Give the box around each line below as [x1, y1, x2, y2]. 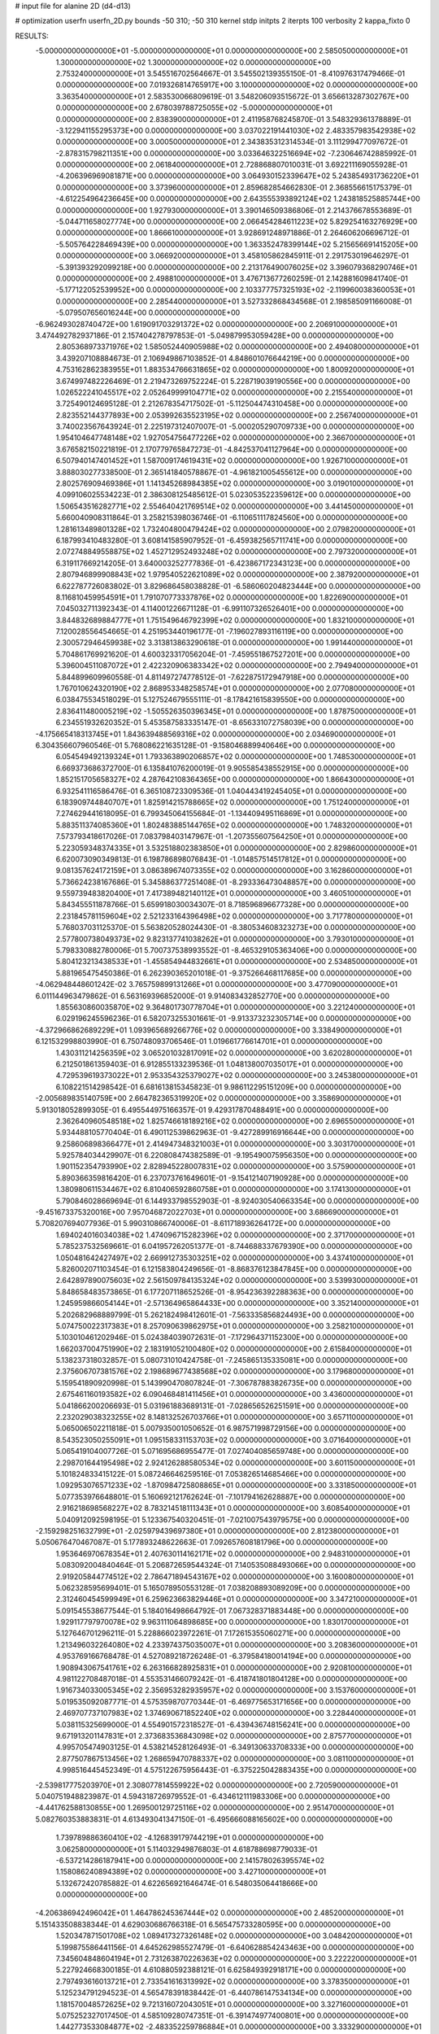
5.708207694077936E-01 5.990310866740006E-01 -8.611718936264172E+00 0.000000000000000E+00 [35, 1219, 391, 1229]
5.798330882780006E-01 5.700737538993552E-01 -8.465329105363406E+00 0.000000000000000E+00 [55, 945, 418, 955]
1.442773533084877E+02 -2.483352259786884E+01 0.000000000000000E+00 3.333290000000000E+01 [55, 2022, 422, 2032]
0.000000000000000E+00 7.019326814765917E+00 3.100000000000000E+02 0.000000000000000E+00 [55, 80, 418, 89]
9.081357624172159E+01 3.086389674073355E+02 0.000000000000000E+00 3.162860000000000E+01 [55, 866, 412, 875]
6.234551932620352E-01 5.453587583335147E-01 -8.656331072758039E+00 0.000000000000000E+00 [55, 718, 414, 727]
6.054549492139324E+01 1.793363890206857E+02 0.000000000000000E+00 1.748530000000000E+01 [55, 752, 416, 762]
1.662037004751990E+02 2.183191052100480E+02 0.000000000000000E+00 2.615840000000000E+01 [55, 1343, 412, 1354]
